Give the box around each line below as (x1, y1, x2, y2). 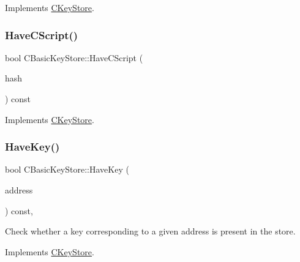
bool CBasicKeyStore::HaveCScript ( (5, 51, 143, 64)
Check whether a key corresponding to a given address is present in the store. (5, 225, 296, 238)
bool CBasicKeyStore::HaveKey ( (5, 163, 129, 176)
